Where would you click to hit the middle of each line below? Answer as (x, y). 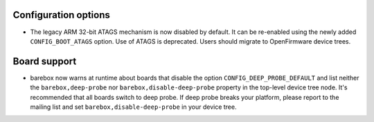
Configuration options (62, 15)
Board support (45, 61)
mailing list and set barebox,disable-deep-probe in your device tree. (133, 107)
